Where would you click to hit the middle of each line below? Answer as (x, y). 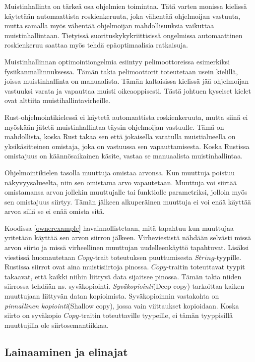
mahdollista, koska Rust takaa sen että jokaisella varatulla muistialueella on (120, 136)
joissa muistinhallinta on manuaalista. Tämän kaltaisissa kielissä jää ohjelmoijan (127, 81)
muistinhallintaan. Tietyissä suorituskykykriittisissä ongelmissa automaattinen (124, 35)
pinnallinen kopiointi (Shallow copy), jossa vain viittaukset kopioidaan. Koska (122, 305)
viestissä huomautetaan (40, 257)
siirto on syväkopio (33, 315)
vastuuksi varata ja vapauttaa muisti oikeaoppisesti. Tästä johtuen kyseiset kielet (128, 90)
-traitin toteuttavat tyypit (206, 267)
